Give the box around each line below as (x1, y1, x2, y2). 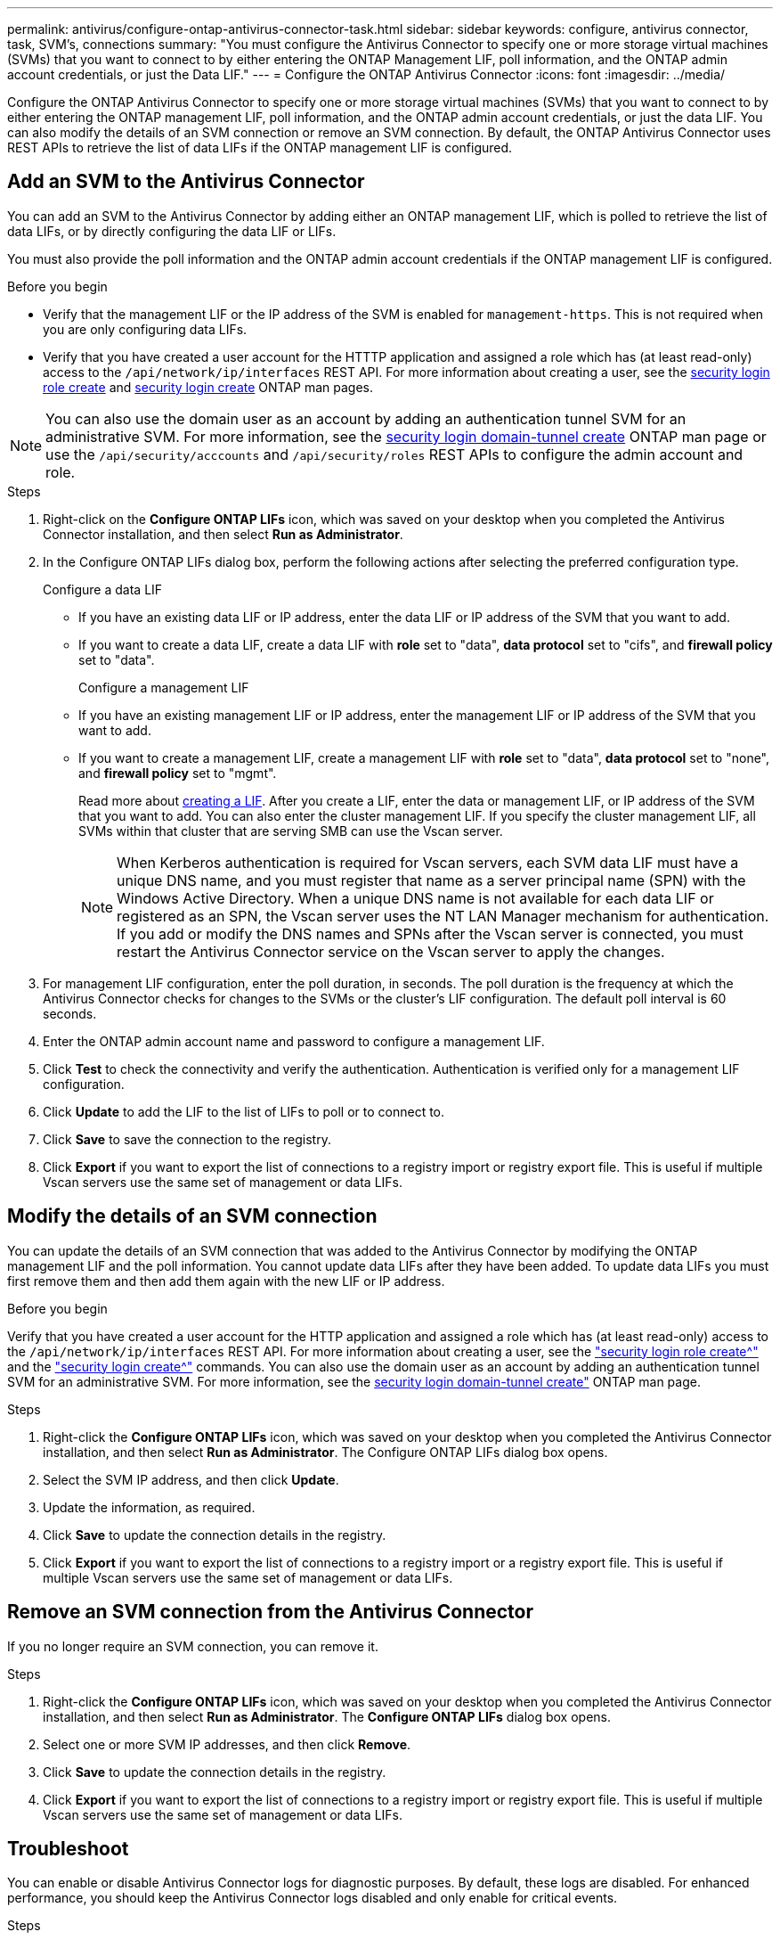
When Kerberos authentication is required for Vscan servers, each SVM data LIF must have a (117, 853, 739, 872)
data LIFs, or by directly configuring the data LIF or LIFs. (7, 223, 337, 239)
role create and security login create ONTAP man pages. (43, 379, 374, 395)
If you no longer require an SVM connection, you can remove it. (7, 1638, 378, 1654)
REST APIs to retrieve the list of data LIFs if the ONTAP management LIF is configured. (7, 140, 513, 155)
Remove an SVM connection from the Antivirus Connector (7, 1600, 533, 1624)
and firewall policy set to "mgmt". (78, 765, 277, 781)
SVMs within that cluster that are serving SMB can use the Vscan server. (78, 823, 503, 839)
